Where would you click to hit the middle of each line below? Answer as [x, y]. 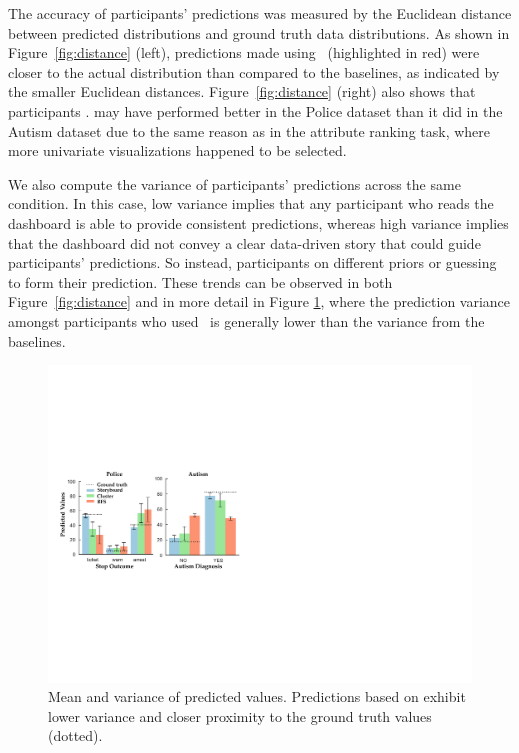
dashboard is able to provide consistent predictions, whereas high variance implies [258, 222]
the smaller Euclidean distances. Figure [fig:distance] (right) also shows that [242, 91]
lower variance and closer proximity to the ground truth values [240, 715]
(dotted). [75, 735]
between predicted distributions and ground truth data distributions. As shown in [259, 32]
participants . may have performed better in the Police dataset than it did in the [255, 110]
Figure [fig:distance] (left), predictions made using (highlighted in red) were [244, 52]
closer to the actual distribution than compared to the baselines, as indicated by [254, 71]
